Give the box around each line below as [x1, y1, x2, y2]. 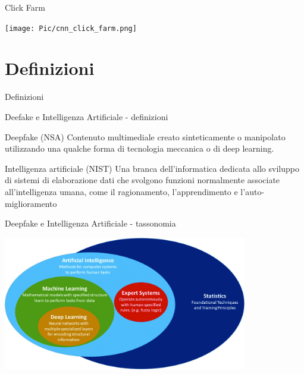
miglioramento [5, 197, 57, 209]
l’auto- [240, 185, 265, 197]
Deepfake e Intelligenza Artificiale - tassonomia [5, 217, 176, 230]
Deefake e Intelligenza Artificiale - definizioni [5, 110, 168, 122]
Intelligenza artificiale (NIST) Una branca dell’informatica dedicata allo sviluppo [5, 162, 299, 174]
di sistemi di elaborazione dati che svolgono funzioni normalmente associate [5, 174, 280, 186]
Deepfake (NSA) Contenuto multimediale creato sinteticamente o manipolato [5, 130, 286, 143]
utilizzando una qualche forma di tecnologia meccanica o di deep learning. [5, 142, 274, 155]
